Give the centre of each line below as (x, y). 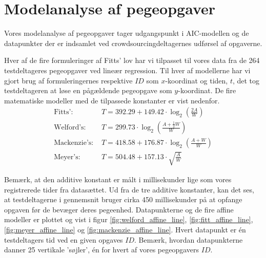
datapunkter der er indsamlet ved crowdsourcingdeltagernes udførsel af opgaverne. (133, 43)
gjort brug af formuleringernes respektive (68, 80)
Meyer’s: (67, 157)
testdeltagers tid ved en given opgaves (64, 239)
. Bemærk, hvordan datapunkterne (189, 239)
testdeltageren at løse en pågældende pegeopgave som (88, 90)
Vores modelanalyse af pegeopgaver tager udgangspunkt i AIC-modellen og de (127, 33)
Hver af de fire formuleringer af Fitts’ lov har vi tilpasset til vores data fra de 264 (132, 60)
